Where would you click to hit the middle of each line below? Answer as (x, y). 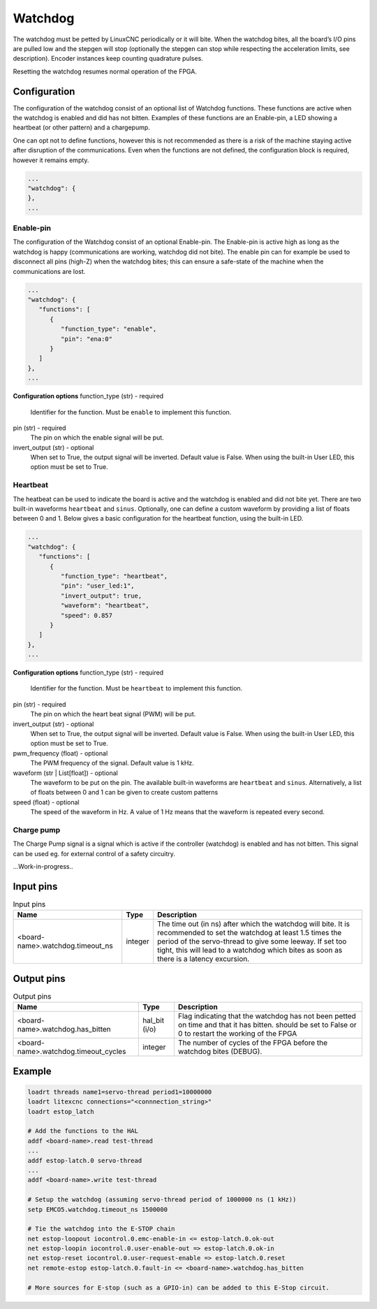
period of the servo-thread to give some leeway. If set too (252, 941)
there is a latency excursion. (204, 959)
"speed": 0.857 (87, 615)
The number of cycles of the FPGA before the (253, 1043)
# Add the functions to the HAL (83, 1131)
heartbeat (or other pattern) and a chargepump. (81, 128)
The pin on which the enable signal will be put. (97, 437)
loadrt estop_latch (61, 1112)
